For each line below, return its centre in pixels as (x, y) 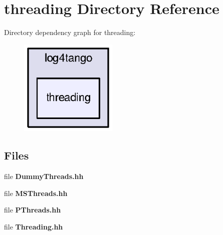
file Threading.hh (34, 226)
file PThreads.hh (33, 210)
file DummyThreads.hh (44, 176)
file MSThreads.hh (36, 193)
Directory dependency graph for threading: (70, 32)
